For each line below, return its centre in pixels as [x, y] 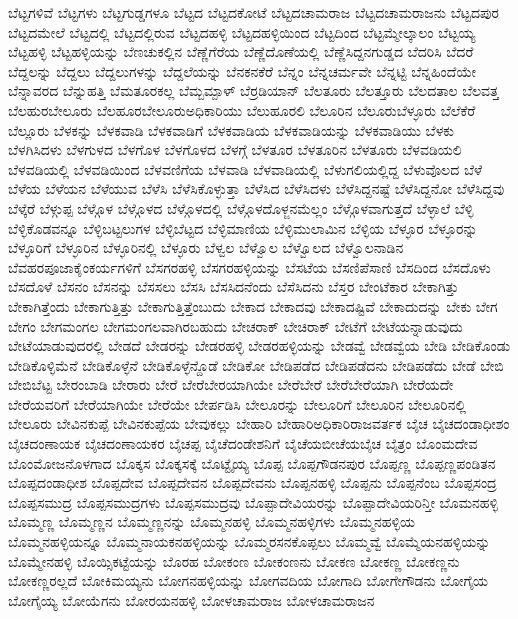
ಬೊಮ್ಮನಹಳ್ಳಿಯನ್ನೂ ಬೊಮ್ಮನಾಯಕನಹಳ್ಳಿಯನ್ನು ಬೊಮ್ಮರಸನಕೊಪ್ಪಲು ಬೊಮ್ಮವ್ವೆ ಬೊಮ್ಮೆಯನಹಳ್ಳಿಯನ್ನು [249, 541]
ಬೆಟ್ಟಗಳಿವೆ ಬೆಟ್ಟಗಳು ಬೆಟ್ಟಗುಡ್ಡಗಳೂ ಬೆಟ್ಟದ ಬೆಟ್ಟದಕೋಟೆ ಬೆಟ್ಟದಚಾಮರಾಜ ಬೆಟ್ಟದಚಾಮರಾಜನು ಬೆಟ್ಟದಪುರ [253, 12]
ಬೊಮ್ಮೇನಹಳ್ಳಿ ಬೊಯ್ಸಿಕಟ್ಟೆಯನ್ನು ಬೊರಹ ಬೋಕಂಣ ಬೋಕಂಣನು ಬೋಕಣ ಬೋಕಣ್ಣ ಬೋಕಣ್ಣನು [234, 560]
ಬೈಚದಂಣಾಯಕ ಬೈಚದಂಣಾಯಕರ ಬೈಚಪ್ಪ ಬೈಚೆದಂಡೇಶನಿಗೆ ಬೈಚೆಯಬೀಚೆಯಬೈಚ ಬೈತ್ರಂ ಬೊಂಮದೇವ [243, 443]
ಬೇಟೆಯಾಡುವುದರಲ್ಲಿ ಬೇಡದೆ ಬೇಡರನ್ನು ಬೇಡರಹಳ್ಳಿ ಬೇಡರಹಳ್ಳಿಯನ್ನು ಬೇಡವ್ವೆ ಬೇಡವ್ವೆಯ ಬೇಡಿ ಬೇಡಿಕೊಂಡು [259, 345]
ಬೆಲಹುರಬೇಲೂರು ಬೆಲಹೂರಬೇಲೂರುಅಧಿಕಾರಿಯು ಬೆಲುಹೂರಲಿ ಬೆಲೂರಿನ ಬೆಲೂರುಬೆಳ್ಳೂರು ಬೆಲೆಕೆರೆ [242, 109]
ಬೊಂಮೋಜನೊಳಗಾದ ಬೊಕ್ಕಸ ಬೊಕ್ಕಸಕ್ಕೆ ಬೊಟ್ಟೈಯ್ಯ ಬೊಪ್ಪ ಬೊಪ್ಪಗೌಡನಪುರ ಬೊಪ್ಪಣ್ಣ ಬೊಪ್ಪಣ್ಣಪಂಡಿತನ [252, 462]
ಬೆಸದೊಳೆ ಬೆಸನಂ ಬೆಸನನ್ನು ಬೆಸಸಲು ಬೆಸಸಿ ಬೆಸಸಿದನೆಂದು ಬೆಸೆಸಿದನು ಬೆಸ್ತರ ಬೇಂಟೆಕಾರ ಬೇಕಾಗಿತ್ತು [233, 286]
